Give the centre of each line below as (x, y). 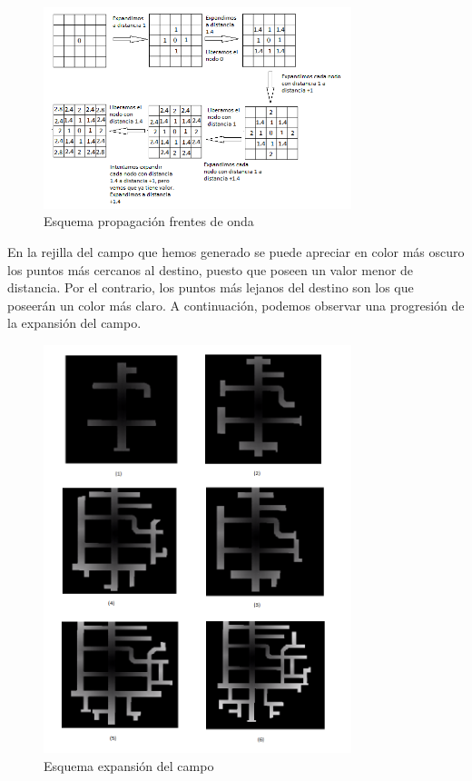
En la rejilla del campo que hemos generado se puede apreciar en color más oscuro (236, 252)
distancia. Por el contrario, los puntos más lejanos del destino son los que (211, 287)
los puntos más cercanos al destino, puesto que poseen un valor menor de (211, 269)
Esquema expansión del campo (129, 765)
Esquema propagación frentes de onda (149, 221)
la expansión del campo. (74, 323)
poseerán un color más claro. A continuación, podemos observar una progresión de (236, 305)
